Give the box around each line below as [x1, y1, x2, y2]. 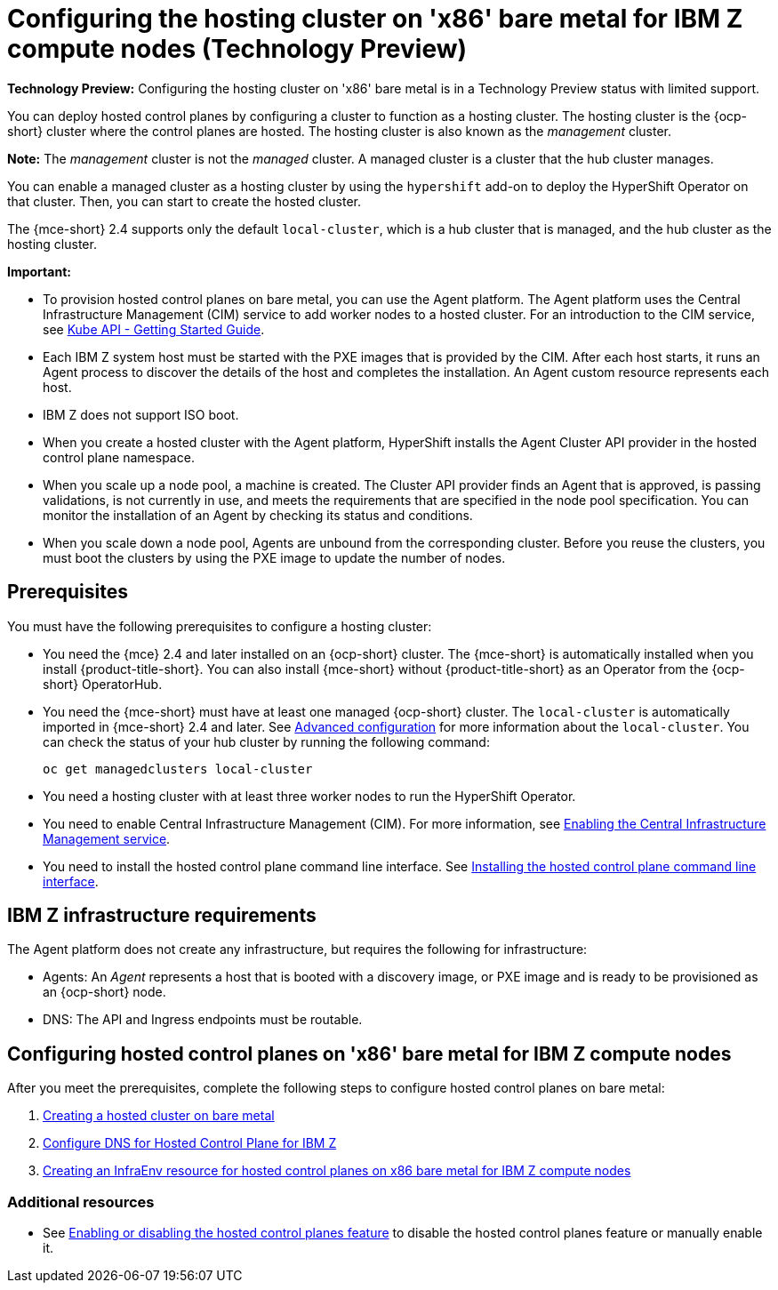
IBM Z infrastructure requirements [7, 904, 317, 927]
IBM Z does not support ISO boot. [43, 406, 239, 422]
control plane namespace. [43, 449, 195, 465]
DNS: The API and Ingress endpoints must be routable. [43, 1012, 363, 1028]
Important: [7, 263, 71, 279]
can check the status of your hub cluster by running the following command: [43, 733, 490, 749]
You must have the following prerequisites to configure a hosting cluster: [7, 618, 432, 634]
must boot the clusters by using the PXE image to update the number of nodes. [43, 549, 506, 565]
